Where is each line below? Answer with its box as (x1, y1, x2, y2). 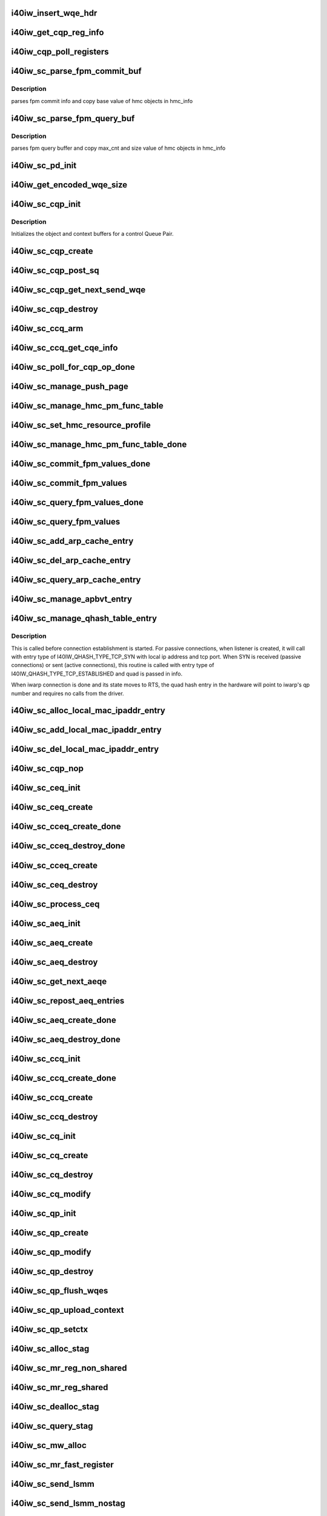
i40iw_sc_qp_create (11, 1227, 89, 1238)
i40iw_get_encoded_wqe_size (11, 179, 128, 190)
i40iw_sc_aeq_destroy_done (11, 1034, 121, 1044)
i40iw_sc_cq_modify (11, 1189, 91, 1199)
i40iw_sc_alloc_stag (11, 1343, 90, 1353)
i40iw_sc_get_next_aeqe (11, 976, 107, 987)
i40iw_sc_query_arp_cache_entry (11, 575, 142, 585)
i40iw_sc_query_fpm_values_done (11, 497, 144, 508)
